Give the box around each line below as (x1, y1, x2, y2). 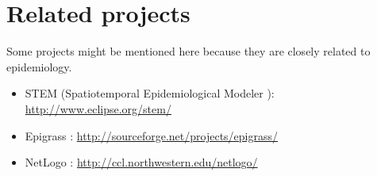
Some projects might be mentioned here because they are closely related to (6, 43, 371, 59)
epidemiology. (6, 58, 72, 75)
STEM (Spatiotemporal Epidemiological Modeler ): (25, 85, 275, 101)
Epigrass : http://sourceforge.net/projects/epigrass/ (25, 127, 279, 143)
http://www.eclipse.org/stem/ (25, 100, 171, 117)
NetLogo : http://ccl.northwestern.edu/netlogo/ (25, 154, 258, 170)
